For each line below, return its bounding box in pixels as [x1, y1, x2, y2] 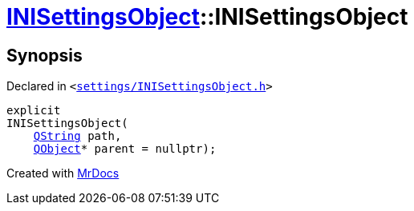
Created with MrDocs [6, 166, 120, 181]
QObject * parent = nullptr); [33, 142, 217, 156]
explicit [6, 104, 61, 117]
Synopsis [6, 45, 83, 66]
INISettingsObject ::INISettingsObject [6, 3, 408, 30]
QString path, [33, 129, 122, 143]
